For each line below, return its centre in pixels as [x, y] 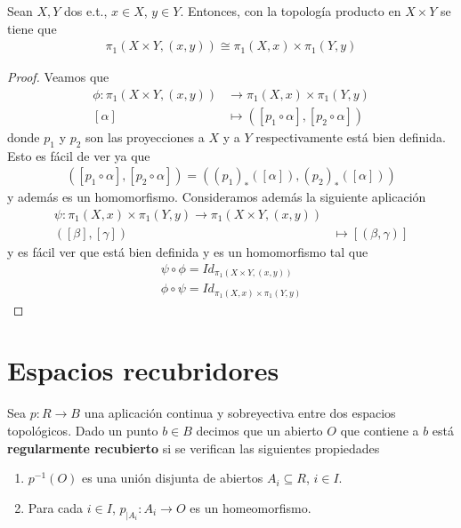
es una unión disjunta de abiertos [172, 478]
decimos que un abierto [259, 430]
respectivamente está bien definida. [351, 136]
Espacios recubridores [143, 370]
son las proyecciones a [145, 136]
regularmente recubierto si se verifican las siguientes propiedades [194, 448]
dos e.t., [86, 11]
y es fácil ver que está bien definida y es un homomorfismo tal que [188, 251]
